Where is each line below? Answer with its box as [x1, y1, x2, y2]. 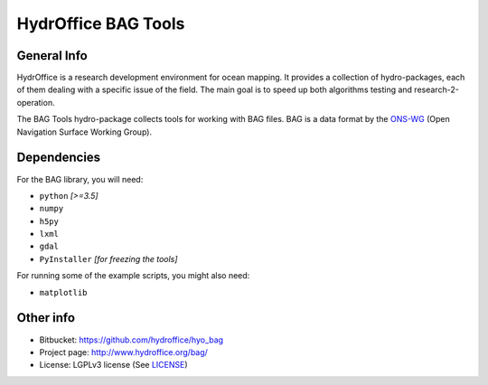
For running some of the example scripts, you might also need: [16, 270, 250, 281]
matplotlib [39, 287, 88, 297]
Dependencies [16, 150, 101, 165]
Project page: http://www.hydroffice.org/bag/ [39, 346, 208, 357]
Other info [16, 310, 76, 325]
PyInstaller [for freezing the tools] [39, 253, 178, 264]
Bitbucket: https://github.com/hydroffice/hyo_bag [39, 334, 224, 345]
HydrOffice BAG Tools [16, 14, 185, 33]
